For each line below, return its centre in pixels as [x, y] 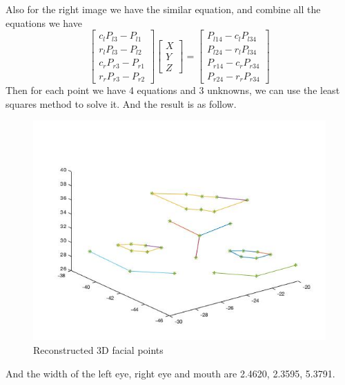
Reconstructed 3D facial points [98, 349]
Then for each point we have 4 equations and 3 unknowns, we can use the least [173, 90]
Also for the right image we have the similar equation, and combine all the [163, 9]
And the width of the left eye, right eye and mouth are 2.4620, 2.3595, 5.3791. [170, 373]
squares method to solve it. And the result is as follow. [121, 103]
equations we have [44, 22]
